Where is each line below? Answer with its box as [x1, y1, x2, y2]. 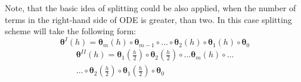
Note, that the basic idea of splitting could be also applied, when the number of [5, 2, 296, 14]
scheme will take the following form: [5, 25, 136, 37]
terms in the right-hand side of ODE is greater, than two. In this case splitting [5, 13, 292, 25]
